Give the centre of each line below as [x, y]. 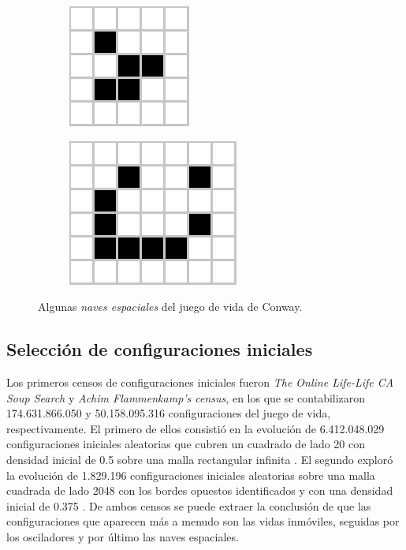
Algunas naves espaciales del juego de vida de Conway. [170, 307]
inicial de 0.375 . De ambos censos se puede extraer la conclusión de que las [189, 505]
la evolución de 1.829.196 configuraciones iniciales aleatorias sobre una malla [191, 475]
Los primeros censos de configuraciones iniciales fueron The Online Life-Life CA [200, 382]
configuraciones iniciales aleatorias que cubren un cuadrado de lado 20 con [186, 444]
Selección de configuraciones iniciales [160, 349]
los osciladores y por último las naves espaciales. [123, 536]
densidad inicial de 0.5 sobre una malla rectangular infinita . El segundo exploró [200, 459]
